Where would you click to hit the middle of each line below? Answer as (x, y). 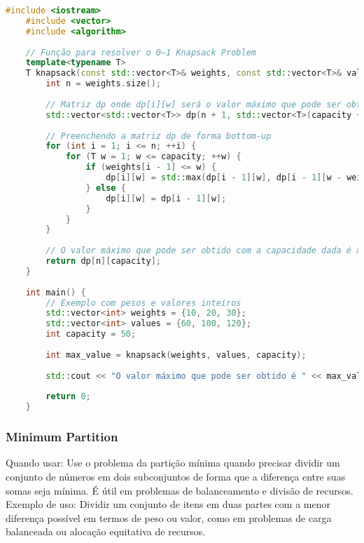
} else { (106, 188)
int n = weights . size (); (103, 84)
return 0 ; (68, 397)
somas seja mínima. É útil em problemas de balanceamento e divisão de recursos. (180, 490)
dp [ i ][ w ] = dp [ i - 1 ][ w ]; (166, 198)
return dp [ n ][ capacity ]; (103, 261)
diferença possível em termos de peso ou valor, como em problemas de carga (169, 517)
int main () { (56, 292)
